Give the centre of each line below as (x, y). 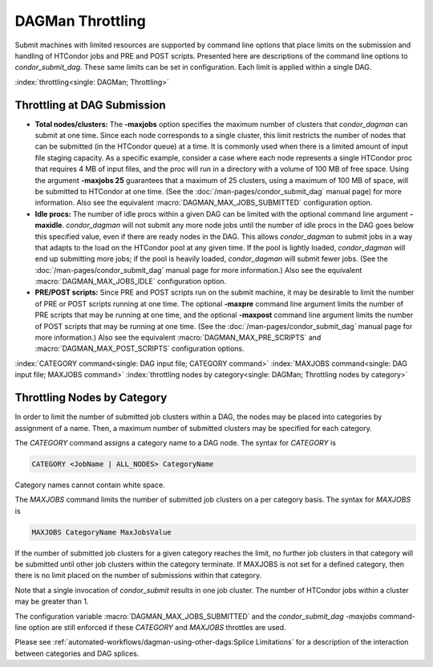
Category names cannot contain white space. (90, 485)
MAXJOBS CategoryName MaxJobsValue (101, 532)
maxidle (49, 226)
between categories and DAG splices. (77, 653)
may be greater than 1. (52, 601)
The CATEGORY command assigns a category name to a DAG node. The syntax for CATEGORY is (176, 442)
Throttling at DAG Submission (90, 105)
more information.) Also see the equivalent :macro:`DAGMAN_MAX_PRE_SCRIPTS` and (178, 338)
